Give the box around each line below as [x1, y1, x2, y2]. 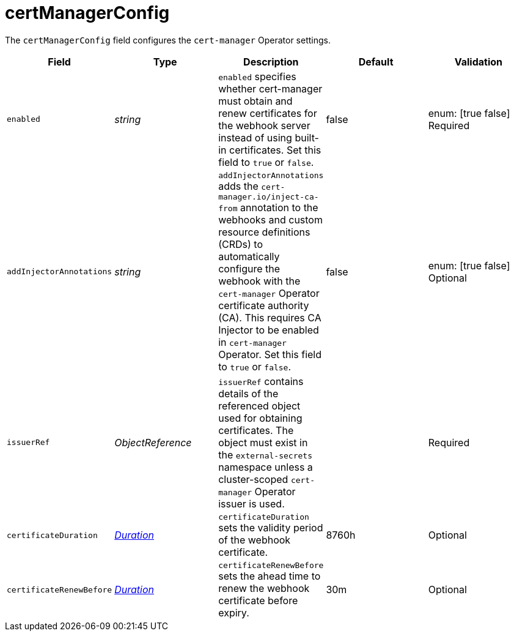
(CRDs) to [218, 238, 263, 250]
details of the [218, 387, 279, 400]
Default [358, 55, 394, 68]
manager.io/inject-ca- [218, 192, 319, 201]
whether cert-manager [218, 82, 323, 95]
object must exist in [218, 436, 308, 449]
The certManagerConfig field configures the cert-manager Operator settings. [5, 34, 331, 45]
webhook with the [218, 274, 301, 287]
